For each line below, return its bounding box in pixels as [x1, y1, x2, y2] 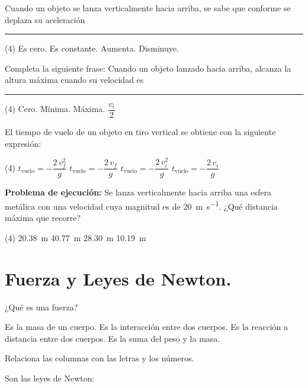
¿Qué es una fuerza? [5, 300, 78, 313]
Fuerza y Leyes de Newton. [5, 266, 232, 290]
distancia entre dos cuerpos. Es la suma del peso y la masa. [5, 332, 220, 344]
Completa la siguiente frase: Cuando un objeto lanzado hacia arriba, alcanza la [5, 62, 291, 74]
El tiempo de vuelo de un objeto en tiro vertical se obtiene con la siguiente [5, 126, 276, 138]
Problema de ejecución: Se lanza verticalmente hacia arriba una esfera [5, 186, 272, 198]
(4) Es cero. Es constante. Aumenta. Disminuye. [5, 42, 179, 54]
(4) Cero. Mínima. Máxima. [5, 102, 105, 115]
